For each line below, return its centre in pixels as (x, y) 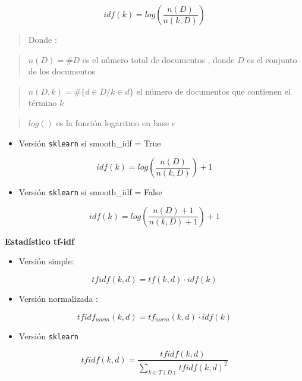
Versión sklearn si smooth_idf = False (90, 192)
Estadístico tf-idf (40, 241)
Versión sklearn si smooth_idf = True (90, 143)
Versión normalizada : (58, 299)
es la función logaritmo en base (113, 122)
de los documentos (62, 71)
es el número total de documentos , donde (158, 59)
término (43, 103)
